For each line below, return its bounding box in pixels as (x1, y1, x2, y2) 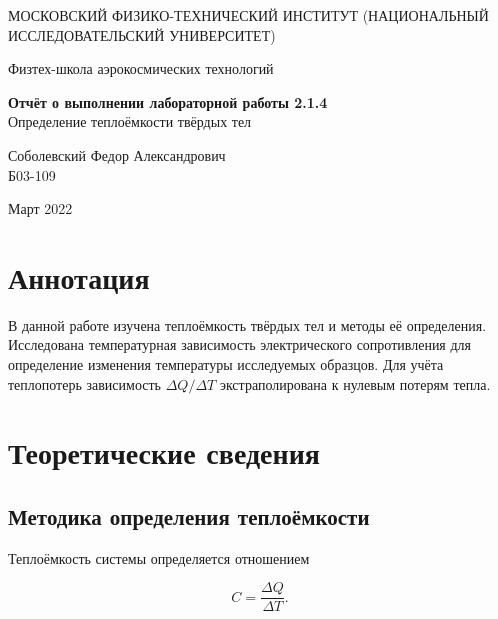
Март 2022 (8, 198, 73, 219)
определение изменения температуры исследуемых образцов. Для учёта (8, 354, 444, 375)
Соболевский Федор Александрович (8, 144, 226, 165)
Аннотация (8, 256, 150, 297)
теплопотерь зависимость (8, 373, 161, 394)
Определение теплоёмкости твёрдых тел (8, 111, 252, 132)
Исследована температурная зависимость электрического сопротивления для (8, 334, 472, 355)
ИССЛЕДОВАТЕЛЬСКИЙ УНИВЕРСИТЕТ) (8, 24, 276, 45)
